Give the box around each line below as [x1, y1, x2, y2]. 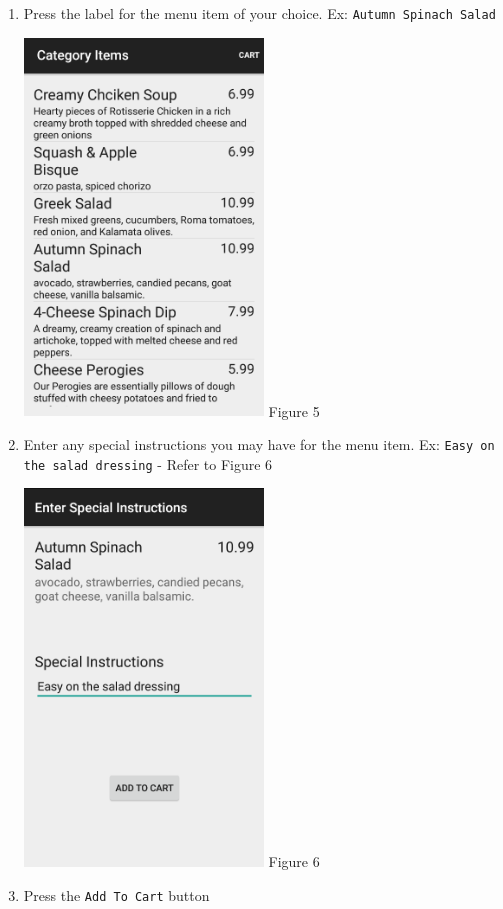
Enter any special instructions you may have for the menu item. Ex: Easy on [23, 434, 495, 455]
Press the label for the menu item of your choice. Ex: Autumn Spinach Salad [23, 3, 496, 23]
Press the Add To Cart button [23, 884, 210, 905]
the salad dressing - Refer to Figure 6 [23, 453, 273, 474]
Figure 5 [268, 400, 320, 421]
